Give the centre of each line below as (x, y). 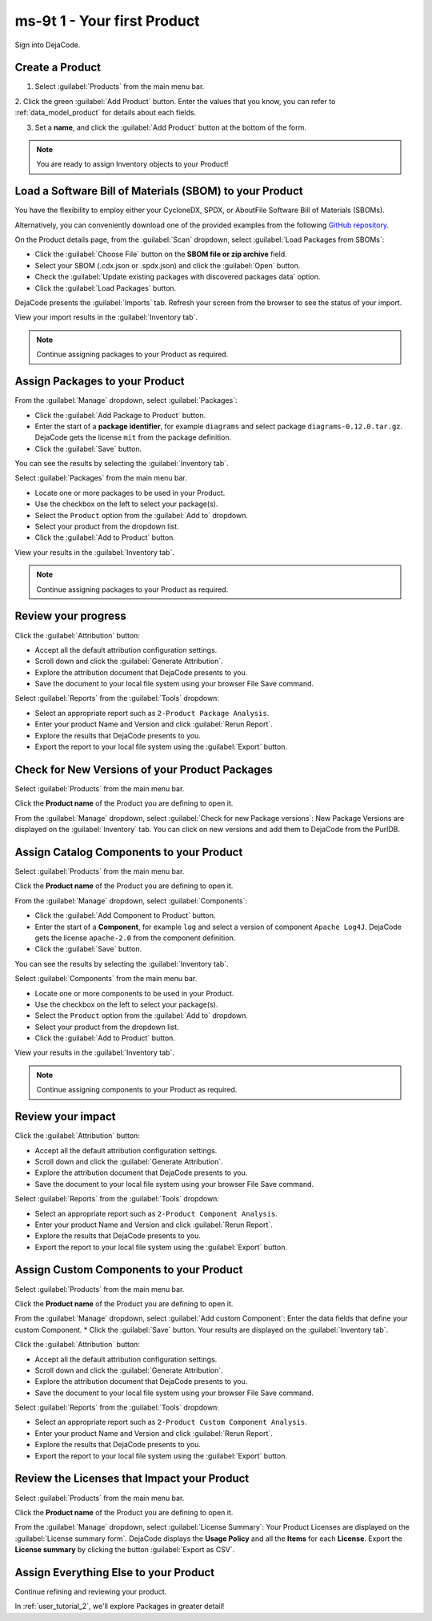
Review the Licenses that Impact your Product (132, 1479)
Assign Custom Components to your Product (129, 1270)
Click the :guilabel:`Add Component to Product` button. (125, 915)
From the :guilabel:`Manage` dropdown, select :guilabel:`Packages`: (126, 400)
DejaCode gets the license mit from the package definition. (133, 437)
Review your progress (71, 616)
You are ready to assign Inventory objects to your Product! (132, 164)
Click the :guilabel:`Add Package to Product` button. (120, 415)
